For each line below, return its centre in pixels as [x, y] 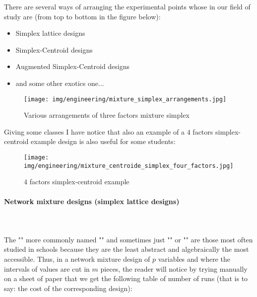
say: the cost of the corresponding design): [68, 288]
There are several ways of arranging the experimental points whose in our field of [127, 6]
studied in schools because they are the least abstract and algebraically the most [127, 249]
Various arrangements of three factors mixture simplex [107, 115]
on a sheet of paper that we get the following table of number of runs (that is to [126, 278]
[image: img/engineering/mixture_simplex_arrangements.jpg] [125, 99]
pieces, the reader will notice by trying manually [174, 268]
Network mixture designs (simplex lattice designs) [92, 201]
